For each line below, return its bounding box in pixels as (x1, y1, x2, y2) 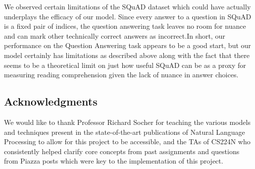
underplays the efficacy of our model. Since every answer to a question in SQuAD (4, 11, 252, 21)
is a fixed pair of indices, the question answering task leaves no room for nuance (4, 21, 246, 31)
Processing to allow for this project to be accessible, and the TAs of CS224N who (4, 136, 251, 147)
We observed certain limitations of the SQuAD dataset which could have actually (4, 1, 251, 11)
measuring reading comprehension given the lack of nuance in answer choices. (4, 69, 239, 80)
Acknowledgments (4, 94, 98, 109)
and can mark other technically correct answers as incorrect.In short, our (4, 30, 225, 41)
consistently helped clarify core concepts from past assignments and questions (4, 146, 240, 156)
